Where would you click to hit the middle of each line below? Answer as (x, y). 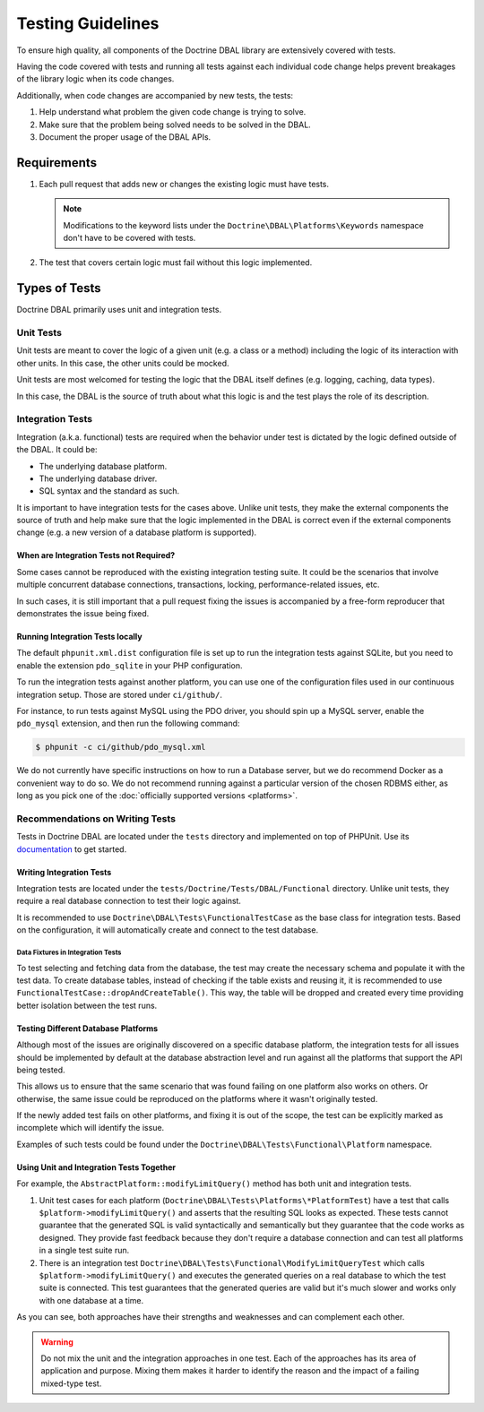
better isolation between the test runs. (87, 1005)
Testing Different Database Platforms (87, 1028)
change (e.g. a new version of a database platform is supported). (137, 532)
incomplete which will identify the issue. (91, 1128)
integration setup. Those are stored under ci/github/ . (120, 694)
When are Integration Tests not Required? (96, 555)
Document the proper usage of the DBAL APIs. (125, 137)
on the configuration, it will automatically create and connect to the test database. (167, 930)
